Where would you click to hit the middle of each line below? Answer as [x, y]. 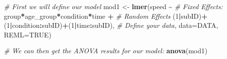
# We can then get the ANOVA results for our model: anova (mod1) [106, 51]
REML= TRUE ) [28, 34]
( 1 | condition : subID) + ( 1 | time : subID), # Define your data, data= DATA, [111, 25]
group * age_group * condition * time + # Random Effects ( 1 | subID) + [106, 16]
